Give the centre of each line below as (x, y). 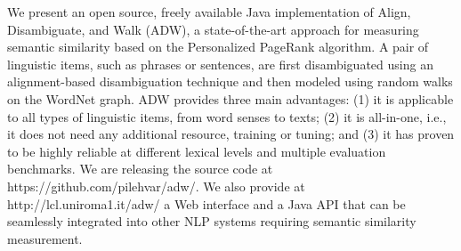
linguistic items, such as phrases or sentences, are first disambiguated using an (220, 64)
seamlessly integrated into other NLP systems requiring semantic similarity (212, 221)
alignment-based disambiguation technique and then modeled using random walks (230, 81)
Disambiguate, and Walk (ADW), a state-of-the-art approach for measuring (213, 29)
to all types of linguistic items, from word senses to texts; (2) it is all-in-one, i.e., (227, 116)
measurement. (45, 238)
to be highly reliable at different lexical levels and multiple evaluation (197, 151)
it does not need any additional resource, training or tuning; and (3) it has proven (231, 134)
